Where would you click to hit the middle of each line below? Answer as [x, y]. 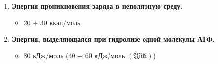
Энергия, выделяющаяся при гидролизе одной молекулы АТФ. [113, 39]
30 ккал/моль [60, 22]
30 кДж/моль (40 [49, 55]
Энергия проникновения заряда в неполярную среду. [97, 6]
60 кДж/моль [105, 55]
